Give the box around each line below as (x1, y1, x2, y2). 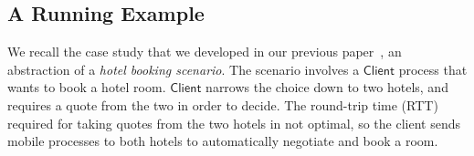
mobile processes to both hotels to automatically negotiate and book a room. (7, 131, 438, 151)
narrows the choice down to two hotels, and (205, 78, 448, 97)
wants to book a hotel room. (7, 78, 166, 97)
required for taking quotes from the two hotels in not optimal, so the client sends (7, 113, 460, 132)
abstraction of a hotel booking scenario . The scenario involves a (7, 59, 360, 78)
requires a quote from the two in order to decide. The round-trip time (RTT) (7, 95, 438, 114)
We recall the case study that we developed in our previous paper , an (7, 42, 402, 61)
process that (398, 59, 468, 78)
